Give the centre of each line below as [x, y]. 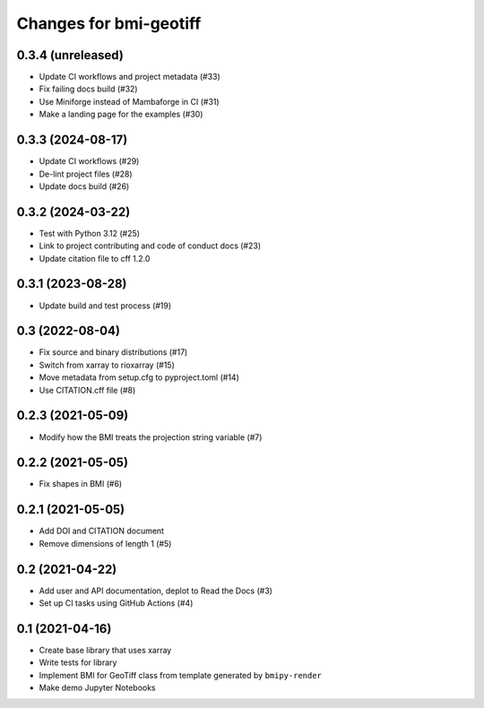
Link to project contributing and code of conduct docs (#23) [150, 246]
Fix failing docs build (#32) [88, 89]
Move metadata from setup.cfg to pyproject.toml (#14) [139, 377]
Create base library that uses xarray [105, 650]
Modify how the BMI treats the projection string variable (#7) [151, 437]
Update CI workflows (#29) [89, 161]
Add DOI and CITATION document [102, 531]
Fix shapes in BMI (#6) [81, 484]
